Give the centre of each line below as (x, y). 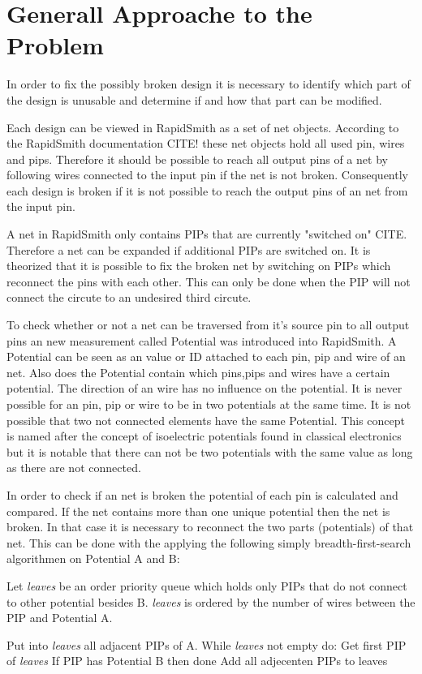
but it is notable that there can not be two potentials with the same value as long (210, 451)
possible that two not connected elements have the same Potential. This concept (206, 420)
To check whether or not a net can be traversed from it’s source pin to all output (208, 325)
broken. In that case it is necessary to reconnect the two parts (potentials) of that (210, 527)
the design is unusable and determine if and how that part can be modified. (194, 99)
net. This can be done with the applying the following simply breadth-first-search (209, 542)
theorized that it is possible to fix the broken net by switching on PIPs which (199, 266)
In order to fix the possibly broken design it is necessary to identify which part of (209, 84)
